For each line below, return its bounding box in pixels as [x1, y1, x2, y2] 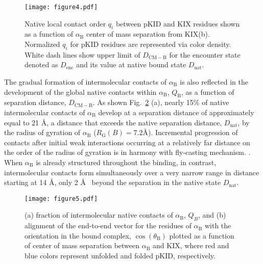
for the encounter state [169, 49, 241, 60]
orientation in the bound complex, [25, 230, 131, 241]
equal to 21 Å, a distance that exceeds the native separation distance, [4, 117, 222, 127]
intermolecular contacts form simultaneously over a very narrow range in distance [4, 167, 259, 177]
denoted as [25, 59, 58, 70]
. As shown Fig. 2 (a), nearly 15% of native [92, 97, 229, 108]
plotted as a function [169, 230, 234, 241]
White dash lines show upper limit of [25, 49, 140, 60]
